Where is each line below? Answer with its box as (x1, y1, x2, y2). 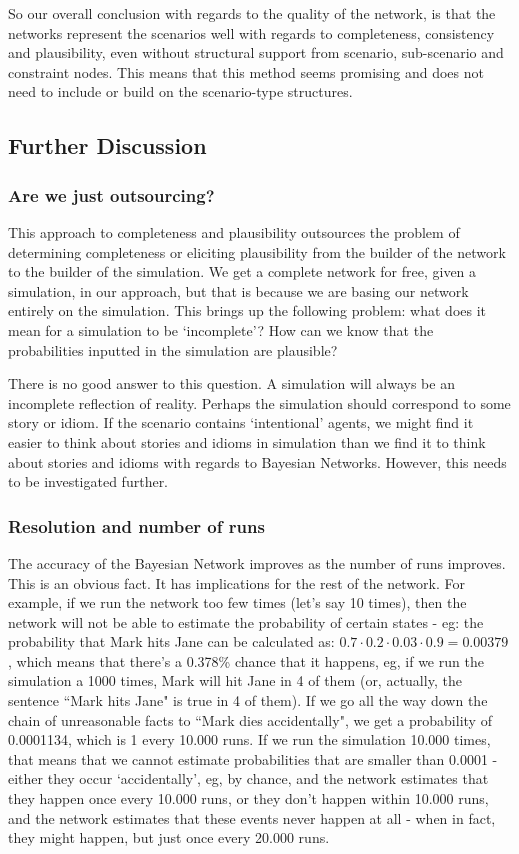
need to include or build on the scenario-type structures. (8, 81, 353, 102)
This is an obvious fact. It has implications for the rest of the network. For (8, 572, 465, 593)
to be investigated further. (8, 471, 169, 492)
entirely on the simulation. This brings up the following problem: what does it (8, 300, 487, 321)
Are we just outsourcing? (8, 182, 215, 207)
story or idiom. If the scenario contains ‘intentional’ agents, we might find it (8, 412, 474, 433)
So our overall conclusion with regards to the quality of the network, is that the (8, 3, 496, 23)
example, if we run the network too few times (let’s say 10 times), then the (8, 592, 467, 613)
